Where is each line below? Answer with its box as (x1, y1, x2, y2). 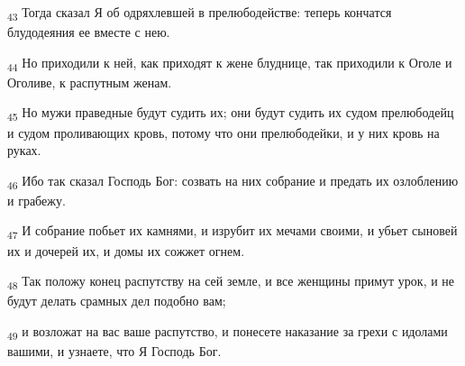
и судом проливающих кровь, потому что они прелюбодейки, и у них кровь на (7, 123, 440, 142)
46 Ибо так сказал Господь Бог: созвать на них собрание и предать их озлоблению (7, 170, 459, 192)
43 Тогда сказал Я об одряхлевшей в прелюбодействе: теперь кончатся (7, 3, 392, 23)
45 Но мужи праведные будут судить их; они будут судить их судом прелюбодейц (7, 103, 454, 124)
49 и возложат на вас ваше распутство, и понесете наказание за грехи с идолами (7, 321, 448, 343)
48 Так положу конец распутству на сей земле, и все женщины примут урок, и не (7, 271, 455, 292)
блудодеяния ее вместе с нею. (7, 23, 170, 41)
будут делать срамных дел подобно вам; (7, 291, 226, 310)
